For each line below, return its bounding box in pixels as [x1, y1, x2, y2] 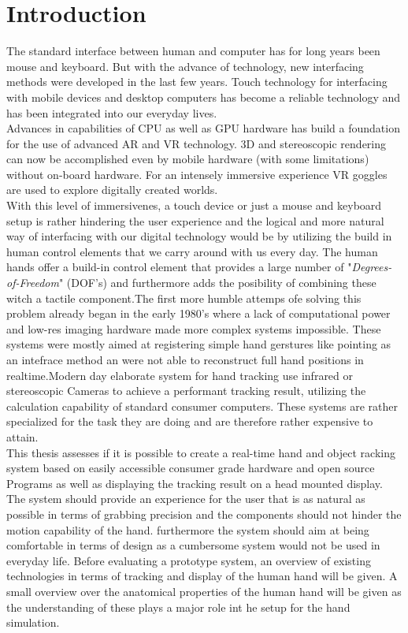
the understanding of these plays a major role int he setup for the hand [6, 598, 351, 615]
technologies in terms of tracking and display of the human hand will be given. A [6, 568, 398, 584]
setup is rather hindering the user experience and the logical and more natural [6, 212, 384, 229]
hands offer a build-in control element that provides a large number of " [6, 259, 352, 275]
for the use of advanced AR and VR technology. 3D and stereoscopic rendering [6, 135, 387, 151]
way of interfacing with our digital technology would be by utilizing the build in [6, 228, 392, 244]
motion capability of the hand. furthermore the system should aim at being [6, 521, 369, 538]
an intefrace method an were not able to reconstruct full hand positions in [6, 352, 364, 367]
